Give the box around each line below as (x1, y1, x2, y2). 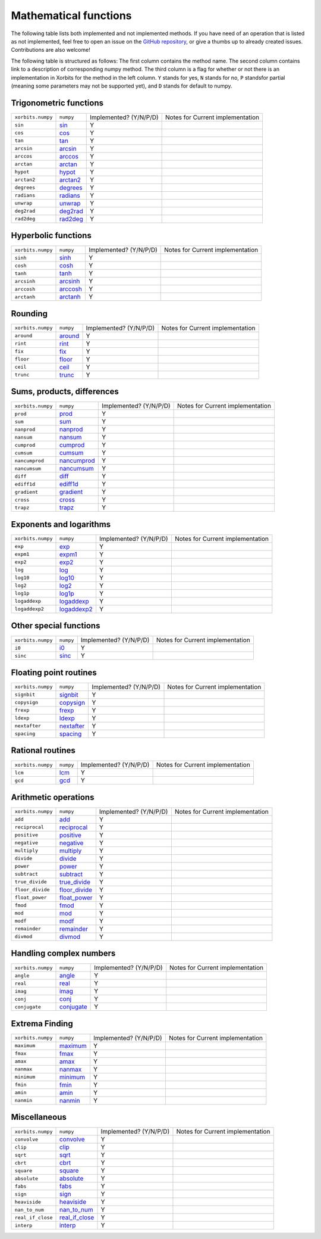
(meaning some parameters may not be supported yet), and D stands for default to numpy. (11, 82, 232, 89)
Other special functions (11, 621, 100, 631)
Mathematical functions (11, 9, 132, 22)
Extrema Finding (11, 1019, 74, 1029)
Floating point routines (11, 667, 97, 677)
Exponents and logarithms (11, 519, 111, 530)
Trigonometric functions (11, 98, 104, 108)
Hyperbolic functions (11, 231, 92, 241)
